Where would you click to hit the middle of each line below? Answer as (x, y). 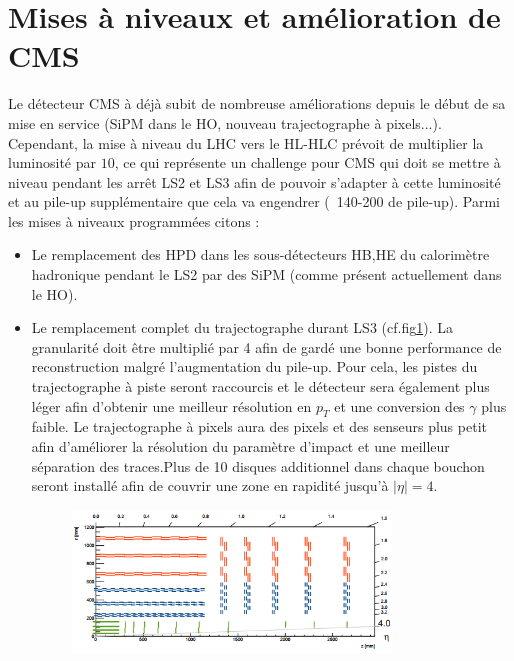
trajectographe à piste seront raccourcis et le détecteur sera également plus (260, 386)
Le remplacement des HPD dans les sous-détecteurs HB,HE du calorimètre (260, 254)
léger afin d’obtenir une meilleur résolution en (171, 405)
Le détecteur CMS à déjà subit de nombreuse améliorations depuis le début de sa (257, 103)
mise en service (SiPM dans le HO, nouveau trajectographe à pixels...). (225, 122)
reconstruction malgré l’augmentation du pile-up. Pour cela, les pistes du (254, 366)
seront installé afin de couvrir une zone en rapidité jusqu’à (210, 485)
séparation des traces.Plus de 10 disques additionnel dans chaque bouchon (258, 465)
